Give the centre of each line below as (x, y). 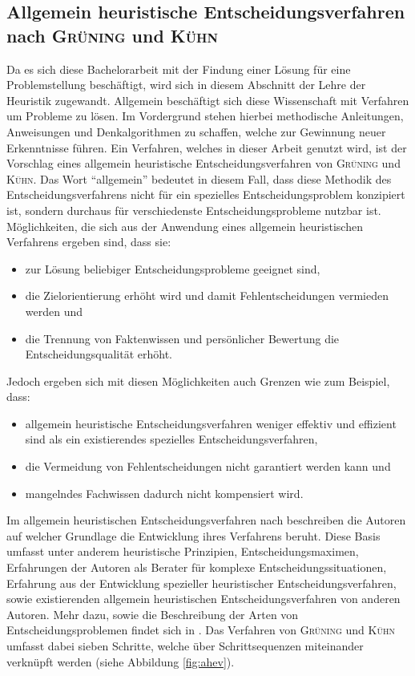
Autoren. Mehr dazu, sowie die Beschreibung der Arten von (153, 614)
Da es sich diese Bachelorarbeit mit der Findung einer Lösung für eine (179, 69)
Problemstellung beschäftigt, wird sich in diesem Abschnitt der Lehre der (186, 85)
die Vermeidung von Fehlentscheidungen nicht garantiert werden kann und (208, 466)
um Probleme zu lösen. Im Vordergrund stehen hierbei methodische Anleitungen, (205, 116)
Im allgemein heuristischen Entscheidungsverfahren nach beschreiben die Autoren (206, 520)
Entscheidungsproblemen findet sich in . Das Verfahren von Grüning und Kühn (201, 630)
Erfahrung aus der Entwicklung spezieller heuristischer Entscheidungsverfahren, (201, 583)
